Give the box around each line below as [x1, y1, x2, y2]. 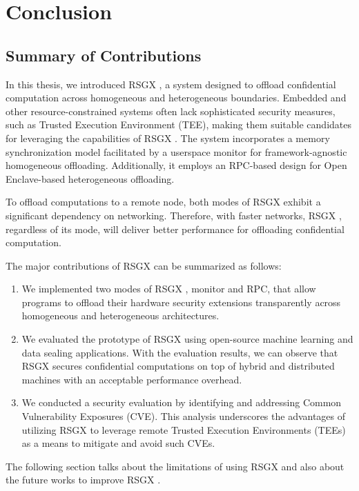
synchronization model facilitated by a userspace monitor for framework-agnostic [6, 144, 347, 159]
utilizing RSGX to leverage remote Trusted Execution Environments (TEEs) [21, 422, 346, 437]
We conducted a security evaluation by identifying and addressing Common [21, 395, 342, 410]
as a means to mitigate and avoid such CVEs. [21, 436, 215, 450]
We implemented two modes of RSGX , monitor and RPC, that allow [21, 281, 316, 296]
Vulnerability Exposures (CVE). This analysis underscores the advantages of [21, 409, 346, 423]
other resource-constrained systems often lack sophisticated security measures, [6, 103, 336, 118]
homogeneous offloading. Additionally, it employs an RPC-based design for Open [6, 158, 347, 172]
